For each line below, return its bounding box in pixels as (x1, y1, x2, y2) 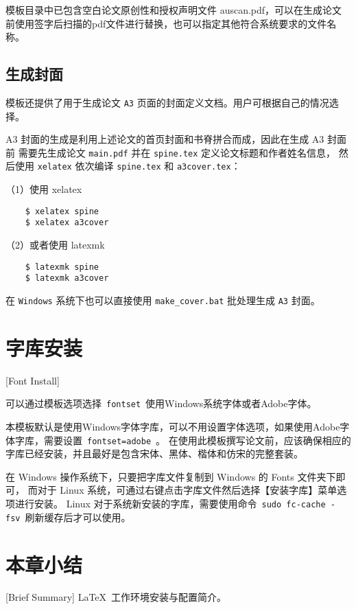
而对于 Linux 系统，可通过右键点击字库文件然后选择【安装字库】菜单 (27, 483, 337, 497)
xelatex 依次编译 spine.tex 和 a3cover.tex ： (37, 159, 241, 173)
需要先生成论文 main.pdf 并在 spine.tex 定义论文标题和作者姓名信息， (18, 145, 336, 159)
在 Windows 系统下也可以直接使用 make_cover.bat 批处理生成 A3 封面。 (5, 292, 320, 307)
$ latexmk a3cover (25, 273, 109, 284)
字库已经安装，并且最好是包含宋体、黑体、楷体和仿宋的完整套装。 (5, 446, 303, 461)
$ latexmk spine (25, 262, 99, 272)
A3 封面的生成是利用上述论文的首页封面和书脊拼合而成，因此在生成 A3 (5, 132, 324, 146)
